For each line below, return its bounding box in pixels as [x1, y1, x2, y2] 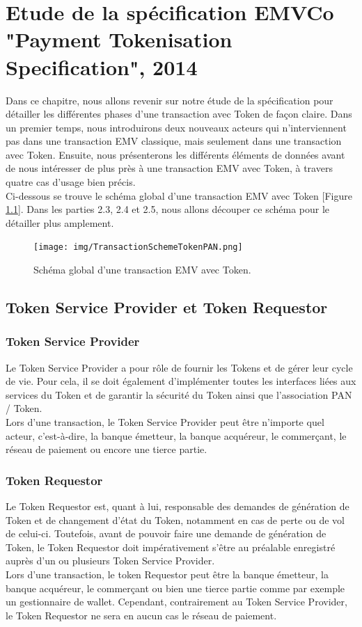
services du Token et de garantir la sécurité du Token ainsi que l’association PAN [6, 387, 352, 402]
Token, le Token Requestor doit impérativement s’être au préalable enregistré [6, 539, 336, 554]
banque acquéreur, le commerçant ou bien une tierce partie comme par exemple [6, 580, 345, 595]
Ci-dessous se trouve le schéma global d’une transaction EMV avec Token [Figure [6, 188, 352, 203]
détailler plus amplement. [6, 215, 114, 230]
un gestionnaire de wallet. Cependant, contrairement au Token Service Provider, [6, 594, 347, 609]
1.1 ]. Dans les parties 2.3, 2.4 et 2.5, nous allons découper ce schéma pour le [6, 202, 330, 216]
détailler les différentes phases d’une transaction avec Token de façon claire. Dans [6, 106, 352, 121]
